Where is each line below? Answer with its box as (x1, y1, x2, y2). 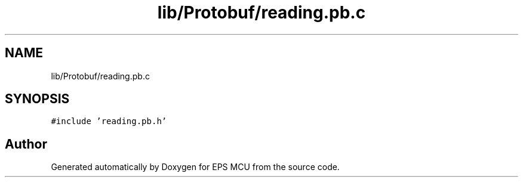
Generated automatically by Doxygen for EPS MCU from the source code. (51, 162, 340, 172)
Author (5, 136, 47, 152)
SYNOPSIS (5, 91, 70, 107)
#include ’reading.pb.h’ (51, 116, 167, 127)
